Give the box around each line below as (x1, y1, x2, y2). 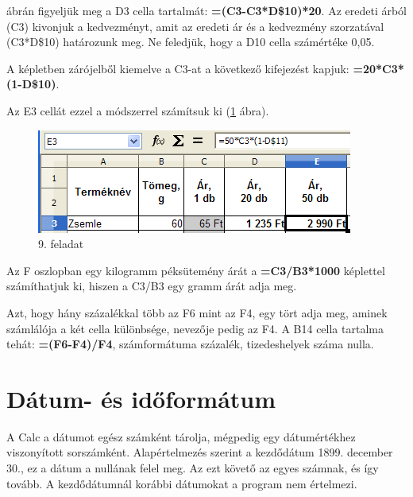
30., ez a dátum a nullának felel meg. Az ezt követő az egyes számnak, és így (6, 460, 379, 476)
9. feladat (38, 235, 84, 252)
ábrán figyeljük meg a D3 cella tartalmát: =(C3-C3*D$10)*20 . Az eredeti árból (6, 2, 407, 18)
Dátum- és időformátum (6, 382, 276, 414)
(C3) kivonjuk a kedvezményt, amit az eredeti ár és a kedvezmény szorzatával (6, 17, 384, 34)
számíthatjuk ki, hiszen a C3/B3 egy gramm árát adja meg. (6, 278, 297, 294)
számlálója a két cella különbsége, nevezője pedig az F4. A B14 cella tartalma (6, 320, 384, 336)
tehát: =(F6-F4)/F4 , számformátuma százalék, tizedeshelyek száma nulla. (6, 336, 374, 352)
